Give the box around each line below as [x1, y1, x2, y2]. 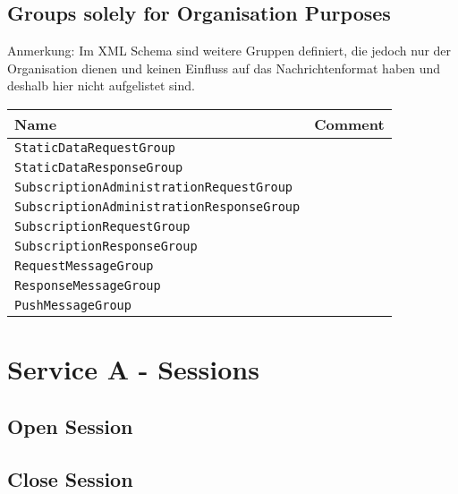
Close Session [7, 464, 133, 492]
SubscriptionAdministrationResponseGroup [14, 199, 301, 214]
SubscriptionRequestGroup [14, 218, 191, 234]
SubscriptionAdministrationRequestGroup [14, 179, 293, 194]
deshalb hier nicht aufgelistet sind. [7, 76, 195, 95]
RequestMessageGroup [14, 258, 154, 273]
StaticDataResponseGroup [14, 159, 183, 175]
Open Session [7, 412, 133, 439]
